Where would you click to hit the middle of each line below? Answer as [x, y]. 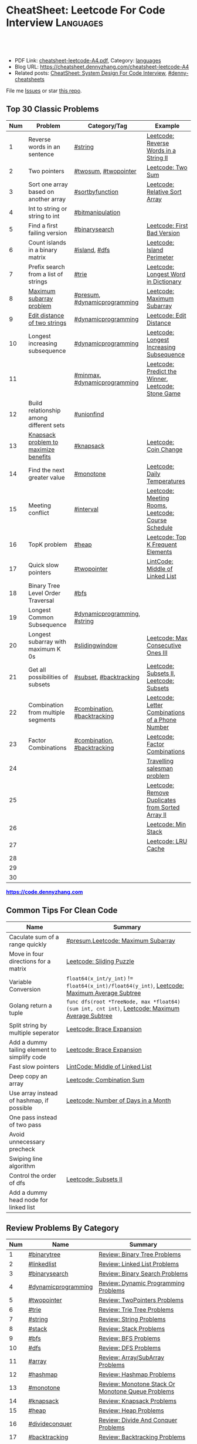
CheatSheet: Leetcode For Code [86, 10]
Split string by [28, 1025]
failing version [48, 233]
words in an [44, 147]
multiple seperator [34, 1033]
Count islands [47, 242]
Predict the [162, 371]
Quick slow [44, 565]
